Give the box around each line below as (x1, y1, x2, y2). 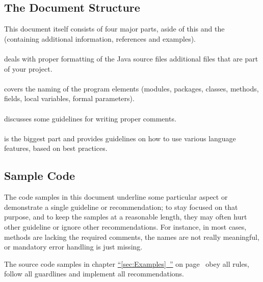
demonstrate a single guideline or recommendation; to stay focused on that (4, 201, 238, 212)
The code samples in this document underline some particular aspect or (4, 192, 228, 202)
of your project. (4, 63, 52, 74)
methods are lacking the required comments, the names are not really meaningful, (4, 231, 259, 242)
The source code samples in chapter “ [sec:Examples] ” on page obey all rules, (4, 258, 250, 269)
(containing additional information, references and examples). (4, 33, 196, 44)
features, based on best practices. (4, 143, 108, 153)
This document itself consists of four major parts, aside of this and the (4, 23, 225, 34)
